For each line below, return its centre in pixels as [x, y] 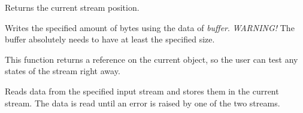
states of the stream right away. [63, 71]
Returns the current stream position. [72, 7]
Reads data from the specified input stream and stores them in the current [142, 91]
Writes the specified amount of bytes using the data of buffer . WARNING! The [150, 27]
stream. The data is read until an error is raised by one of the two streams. [143, 103]
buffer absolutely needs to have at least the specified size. [110, 39]
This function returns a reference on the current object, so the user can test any [151, 59]
